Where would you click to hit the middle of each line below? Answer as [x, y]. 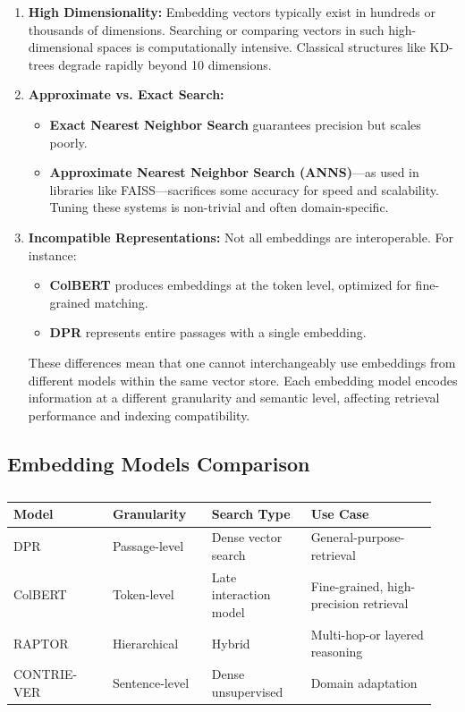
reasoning [337, 652]
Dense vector [247, 537]
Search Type [251, 514]
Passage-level [148, 546]
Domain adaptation [364, 683]
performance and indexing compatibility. [139, 415]
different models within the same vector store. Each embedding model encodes [243, 380]
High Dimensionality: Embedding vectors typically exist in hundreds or [232, 12]
